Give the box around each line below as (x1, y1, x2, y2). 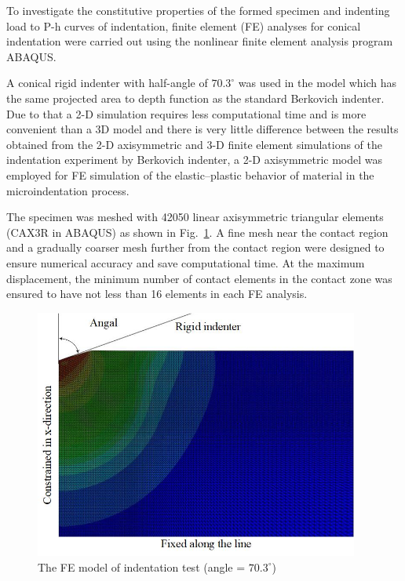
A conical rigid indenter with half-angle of (6, 74, 208, 91)
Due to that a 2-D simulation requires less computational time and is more (6, 105, 367, 122)
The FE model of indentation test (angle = (38, 558, 246, 575)
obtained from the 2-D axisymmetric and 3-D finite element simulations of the (6, 136, 383, 152)
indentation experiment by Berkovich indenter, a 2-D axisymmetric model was (6, 151, 383, 168)
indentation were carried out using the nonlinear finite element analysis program (6, 33, 393, 49)
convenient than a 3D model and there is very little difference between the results (6, 121, 399, 137)
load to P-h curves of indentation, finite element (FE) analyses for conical (6, 17, 361, 34)
